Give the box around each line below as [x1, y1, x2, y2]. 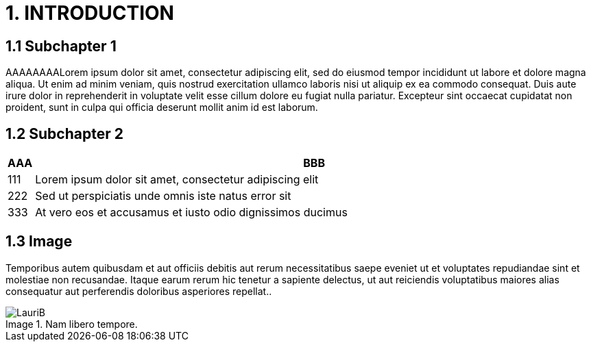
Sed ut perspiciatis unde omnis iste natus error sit [35, 189, 291, 203]
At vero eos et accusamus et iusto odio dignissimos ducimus [35, 205, 348, 220]
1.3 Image [5, 233, 73, 250]
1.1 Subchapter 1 [5, 37, 117, 55]
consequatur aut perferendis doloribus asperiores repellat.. [5, 285, 272, 297]
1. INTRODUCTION [5, 1, 174, 25]
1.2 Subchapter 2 [5, 125, 123, 142]
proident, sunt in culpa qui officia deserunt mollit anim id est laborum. [5, 101, 318, 114]
